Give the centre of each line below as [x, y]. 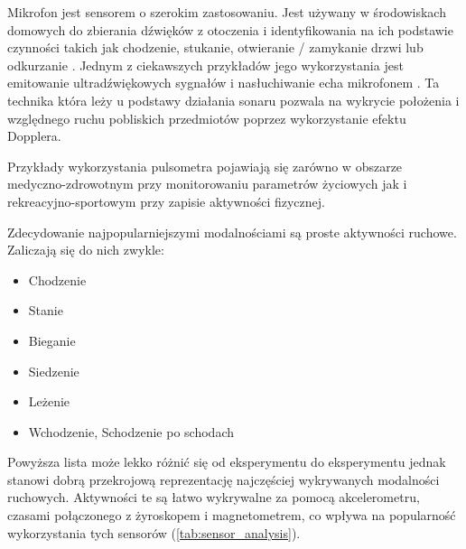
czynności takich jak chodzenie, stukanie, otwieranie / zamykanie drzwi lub [215, 47]
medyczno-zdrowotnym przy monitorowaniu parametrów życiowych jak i [207, 184]
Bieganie [52, 340]
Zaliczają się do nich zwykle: [86, 250]
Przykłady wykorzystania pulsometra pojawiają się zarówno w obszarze [205, 166]
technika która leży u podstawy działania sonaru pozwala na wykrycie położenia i [233, 100]
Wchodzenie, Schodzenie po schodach [131, 431]
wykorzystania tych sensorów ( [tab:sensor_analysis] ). [154, 532]
